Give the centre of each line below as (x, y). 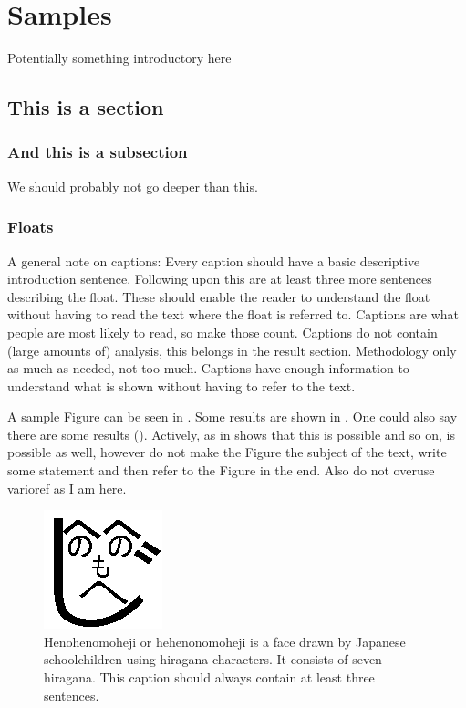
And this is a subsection (98, 152)
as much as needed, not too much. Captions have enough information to (208, 368)
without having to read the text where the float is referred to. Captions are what (233, 314)
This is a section (86, 107)
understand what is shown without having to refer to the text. (181, 385)
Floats (31, 227)
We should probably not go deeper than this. (133, 186)
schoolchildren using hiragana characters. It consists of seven (213, 659)
